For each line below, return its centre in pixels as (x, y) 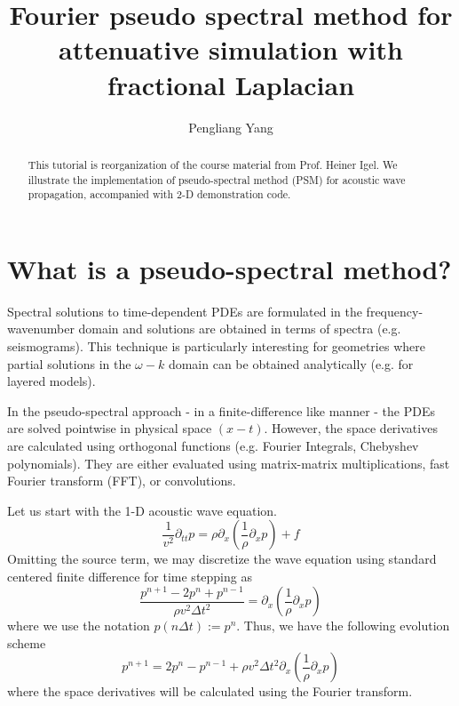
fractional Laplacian (231, 84)
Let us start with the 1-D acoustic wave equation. (142, 510)
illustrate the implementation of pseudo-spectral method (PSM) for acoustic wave (217, 179)
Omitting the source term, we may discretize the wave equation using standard (222, 559)
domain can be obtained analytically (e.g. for (291, 363)
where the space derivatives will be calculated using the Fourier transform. (210, 691)
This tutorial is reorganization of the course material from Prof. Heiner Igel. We (213, 164)
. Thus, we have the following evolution (343, 626)
